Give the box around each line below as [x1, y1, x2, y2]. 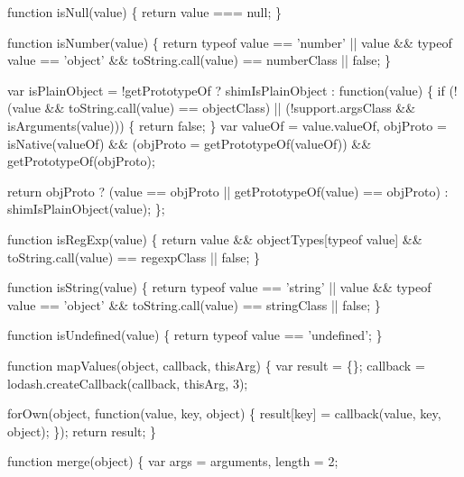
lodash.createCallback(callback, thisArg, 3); [7, 373, 248, 392]
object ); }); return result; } [7, 421, 157, 440]
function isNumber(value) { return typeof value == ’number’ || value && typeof [7, 32, 452, 51]
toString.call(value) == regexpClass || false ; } [7, 247, 260, 266]
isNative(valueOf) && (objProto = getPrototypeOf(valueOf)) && [7, 133, 372, 152]
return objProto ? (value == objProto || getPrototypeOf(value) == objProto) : [7, 181, 449, 200]
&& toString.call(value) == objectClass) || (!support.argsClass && [44, 98, 416, 117]
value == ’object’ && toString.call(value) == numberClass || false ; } [7, 50, 392, 69]
